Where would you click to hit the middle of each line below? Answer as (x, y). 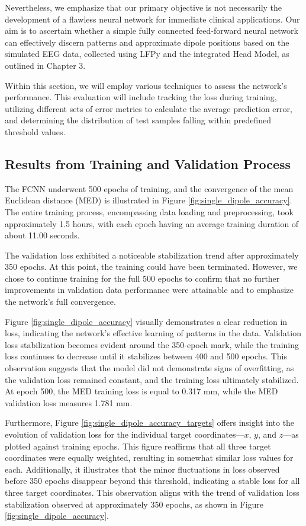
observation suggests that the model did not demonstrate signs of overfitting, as (149, 368)
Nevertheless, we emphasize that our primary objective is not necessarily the (144, 7)
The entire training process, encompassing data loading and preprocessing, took (149, 211)
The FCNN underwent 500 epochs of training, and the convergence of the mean (149, 188)
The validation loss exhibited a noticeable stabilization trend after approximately (152, 255)
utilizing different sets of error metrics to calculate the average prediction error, (149, 108)
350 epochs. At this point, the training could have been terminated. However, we (151, 267)
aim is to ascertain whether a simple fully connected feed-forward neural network (152, 31)
